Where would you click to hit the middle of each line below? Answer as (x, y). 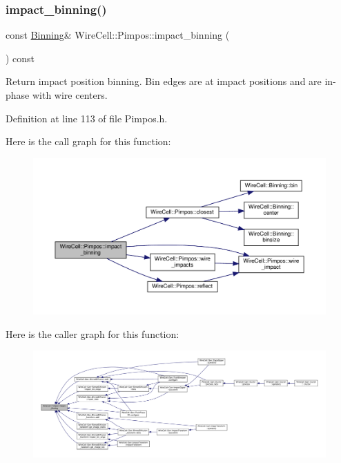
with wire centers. (70, 95)
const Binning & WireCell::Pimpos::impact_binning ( (118, 35)
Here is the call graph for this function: (88, 141)
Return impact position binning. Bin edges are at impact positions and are (164, 81)
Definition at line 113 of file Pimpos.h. (87, 118)
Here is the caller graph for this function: (92, 333)
